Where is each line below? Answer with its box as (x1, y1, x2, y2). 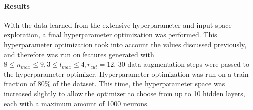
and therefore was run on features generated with (4, 49, 154, 59)
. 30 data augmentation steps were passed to (114, 59, 249, 69)
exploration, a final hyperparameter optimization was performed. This (4, 29, 217, 40)
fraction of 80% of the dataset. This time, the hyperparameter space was (4, 78, 225, 89)
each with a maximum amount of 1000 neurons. (4, 98, 149, 108)
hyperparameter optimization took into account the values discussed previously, (4, 39, 247, 49)
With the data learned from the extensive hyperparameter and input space (4, 19, 232, 30)
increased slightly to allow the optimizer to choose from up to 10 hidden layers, (4, 88, 245, 98)
